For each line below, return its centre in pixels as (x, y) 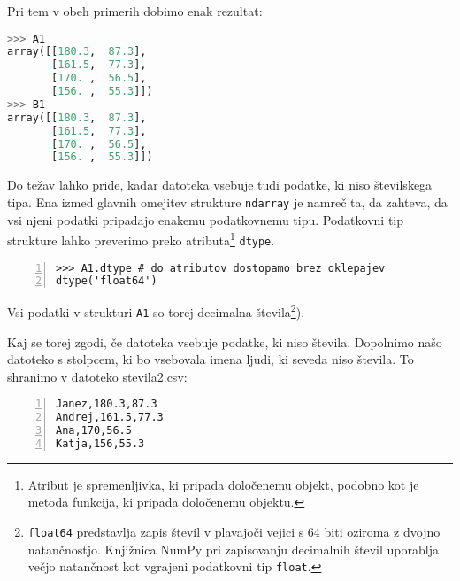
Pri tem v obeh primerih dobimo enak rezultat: (135, 11)
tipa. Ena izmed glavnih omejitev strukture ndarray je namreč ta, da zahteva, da (227, 201)
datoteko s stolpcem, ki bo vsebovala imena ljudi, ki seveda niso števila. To (211, 359)
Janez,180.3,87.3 (107, 404)
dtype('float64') (107, 281)
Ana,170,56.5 (94, 431)
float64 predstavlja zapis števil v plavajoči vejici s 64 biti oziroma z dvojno (234, 532)
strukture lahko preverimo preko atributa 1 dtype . (141, 239)
